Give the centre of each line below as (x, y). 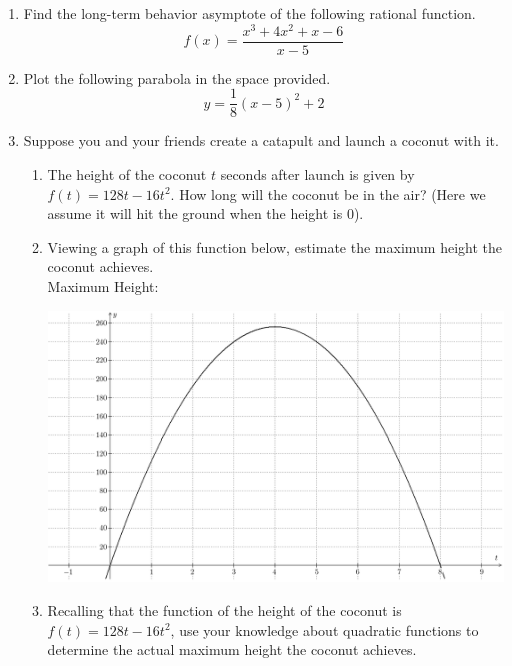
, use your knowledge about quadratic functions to (324, 629)
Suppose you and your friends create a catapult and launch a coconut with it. (261, 140)
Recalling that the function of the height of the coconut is (224, 610)
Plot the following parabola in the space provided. (177, 77)
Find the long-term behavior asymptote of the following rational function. (249, 13)
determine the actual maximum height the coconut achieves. (232, 649)
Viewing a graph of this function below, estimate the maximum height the (275, 246)
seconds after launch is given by (317, 173)
